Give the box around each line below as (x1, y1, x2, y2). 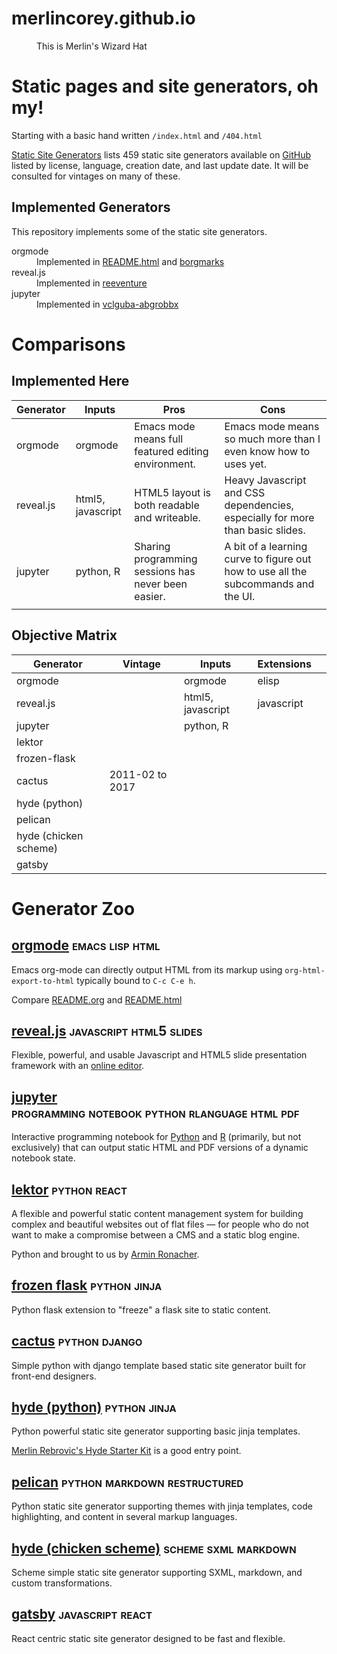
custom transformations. (11, 1577, 113, 1589)
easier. (134, 589, 166, 603)
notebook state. (11, 1152, 76, 1164)
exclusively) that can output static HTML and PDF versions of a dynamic (11, 1142, 309, 1154)
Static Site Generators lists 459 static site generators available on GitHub (11, 148, 312, 161)
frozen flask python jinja (11, 1277, 163, 1294)
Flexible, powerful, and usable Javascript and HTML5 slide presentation (11, 1049, 308, 1061)
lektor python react (11, 1181, 128, 1198)
